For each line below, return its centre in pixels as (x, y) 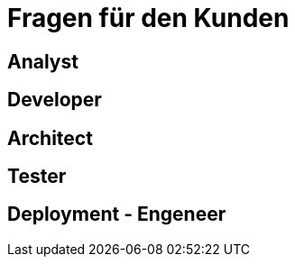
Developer (55, 100)
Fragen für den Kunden (148, 18)
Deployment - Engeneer (117, 214)
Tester (37, 177)
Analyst (43, 61)
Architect (50, 138)
